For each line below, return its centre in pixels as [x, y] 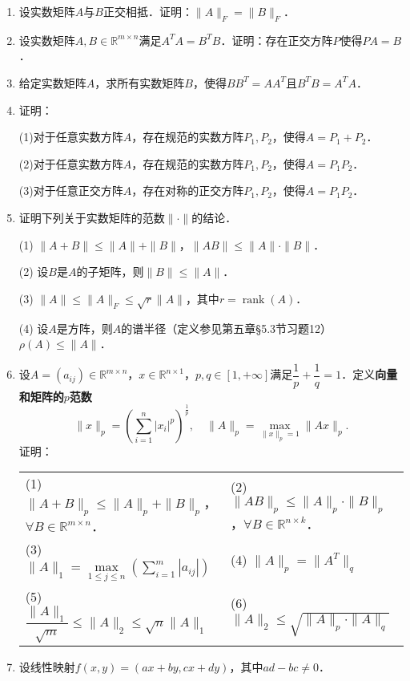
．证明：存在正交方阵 [277, 40]
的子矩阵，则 [110, 272]
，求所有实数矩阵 [140, 82]
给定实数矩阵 [52, 82]
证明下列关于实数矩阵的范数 [92, 217]
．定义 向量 [370, 374]
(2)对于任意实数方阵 [71, 163]
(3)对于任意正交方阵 [71, 191]
